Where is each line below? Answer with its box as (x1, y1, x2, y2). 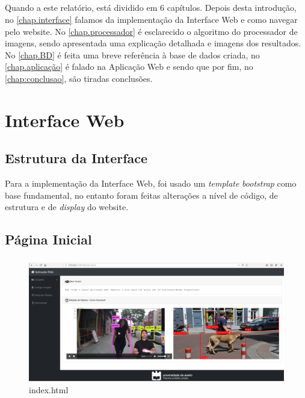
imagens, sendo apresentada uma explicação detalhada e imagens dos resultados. (5, 37, 301, 49)
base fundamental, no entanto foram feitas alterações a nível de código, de (5, 188, 278, 201)
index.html (29, 383, 69, 396)
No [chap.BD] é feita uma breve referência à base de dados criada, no (5, 48, 260, 61)
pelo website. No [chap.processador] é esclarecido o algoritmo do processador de (5, 25, 298, 37)
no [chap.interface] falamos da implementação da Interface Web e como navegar (5, 13, 298, 25)
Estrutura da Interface (5, 149, 148, 167)
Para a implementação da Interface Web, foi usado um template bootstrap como (5, 177, 297, 190)
